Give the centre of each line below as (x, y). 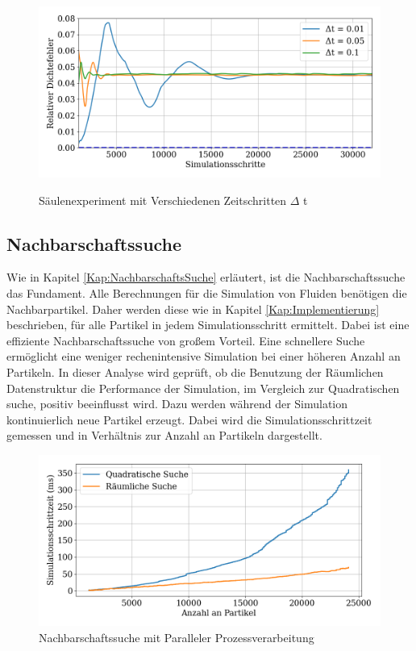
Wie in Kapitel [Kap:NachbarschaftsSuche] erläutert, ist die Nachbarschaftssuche (206, 277)
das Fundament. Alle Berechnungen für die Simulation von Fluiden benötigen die (207, 292)
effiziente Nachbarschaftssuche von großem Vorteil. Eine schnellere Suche (186, 340)
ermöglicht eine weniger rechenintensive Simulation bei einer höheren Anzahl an (204, 356)
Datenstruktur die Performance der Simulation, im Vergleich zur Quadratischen (203, 388)
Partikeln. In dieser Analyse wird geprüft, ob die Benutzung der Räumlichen (195, 371)
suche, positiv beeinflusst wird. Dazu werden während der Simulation (177, 404)
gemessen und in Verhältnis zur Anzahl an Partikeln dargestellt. (164, 435)
